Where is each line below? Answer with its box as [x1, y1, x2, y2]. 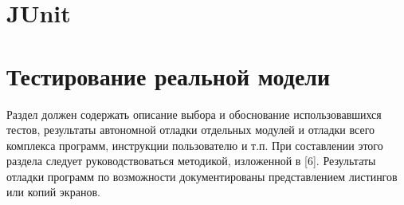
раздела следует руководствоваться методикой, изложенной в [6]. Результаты [6, 152, 376, 169]
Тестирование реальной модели [6, 59, 331, 92]
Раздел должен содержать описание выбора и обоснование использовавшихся [6, 105, 382, 122]
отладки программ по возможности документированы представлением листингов [6, 168, 398, 184]
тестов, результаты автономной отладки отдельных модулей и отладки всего [6, 121, 375, 138]
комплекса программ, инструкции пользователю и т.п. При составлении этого [6, 136, 383, 153]
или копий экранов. [6, 183, 100, 200]
